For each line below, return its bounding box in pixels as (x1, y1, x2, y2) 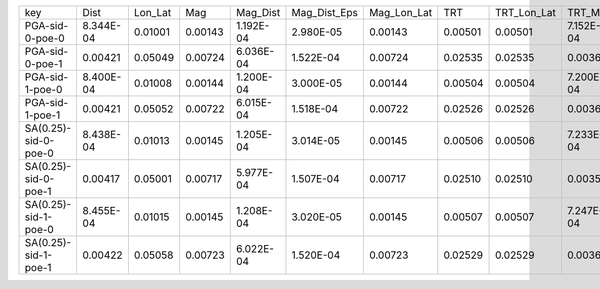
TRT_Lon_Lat (495, 6, 557, 19)
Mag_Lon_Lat (368, 6, 433, 19)
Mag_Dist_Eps (291, 6, 359, 19)
